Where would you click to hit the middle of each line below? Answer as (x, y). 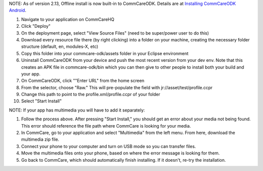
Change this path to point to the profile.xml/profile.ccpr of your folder (91, 95)
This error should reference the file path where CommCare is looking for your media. (106, 126)
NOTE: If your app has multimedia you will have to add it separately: (77, 110)
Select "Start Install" (41, 101)
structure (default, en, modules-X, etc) (60, 47)
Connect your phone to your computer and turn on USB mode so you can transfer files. (109, 146)
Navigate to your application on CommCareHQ (68, 19)
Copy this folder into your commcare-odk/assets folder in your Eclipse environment (105, 53)
